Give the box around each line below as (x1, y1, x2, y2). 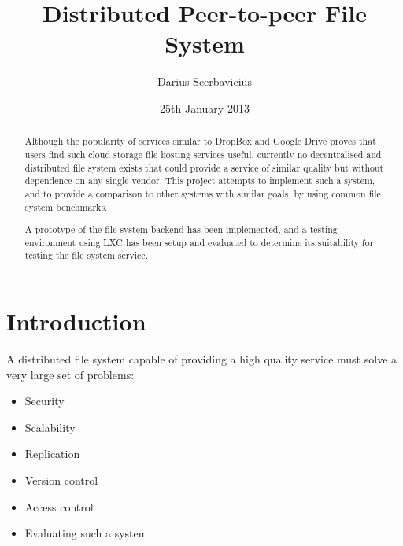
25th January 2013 (160, 99, 250, 116)
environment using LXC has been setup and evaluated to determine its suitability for (24, 235, 374, 249)
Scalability (24, 419, 76, 435)
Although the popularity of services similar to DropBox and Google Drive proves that (24, 135, 376, 148)
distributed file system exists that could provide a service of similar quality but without (24, 160, 384, 174)
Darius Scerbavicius (157, 73, 252, 90)
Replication (24, 445, 80, 462)
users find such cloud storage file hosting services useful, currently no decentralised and (24, 147, 382, 160)
